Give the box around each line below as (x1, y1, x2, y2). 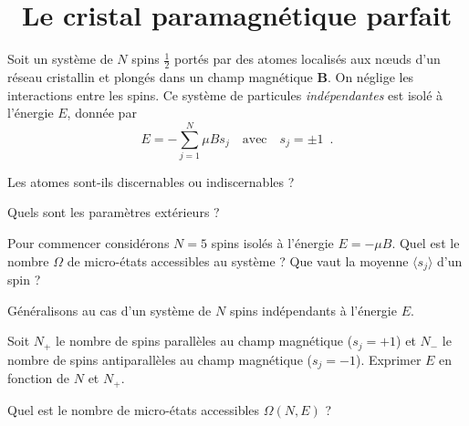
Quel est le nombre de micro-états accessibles (7, 400, 260, 419)
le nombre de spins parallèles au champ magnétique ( (56, 331, 353, 350)
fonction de (7, 369, 70, 388)
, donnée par (67, 103, 137, 122)
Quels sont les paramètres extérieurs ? (7, 203, 220, 222)
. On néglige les (327, 67, 414, 86)
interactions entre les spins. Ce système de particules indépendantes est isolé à (7, 85, 443, 104)
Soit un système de (7, 49, 113, 68)
